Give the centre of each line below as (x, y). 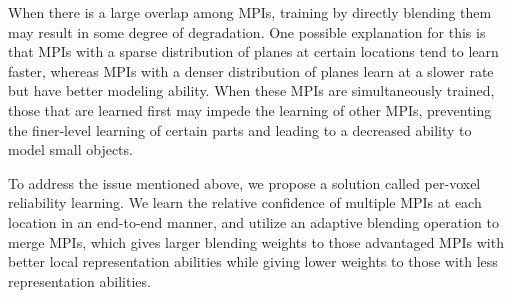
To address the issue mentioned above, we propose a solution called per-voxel (244, 182)
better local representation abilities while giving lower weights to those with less (253, 261)
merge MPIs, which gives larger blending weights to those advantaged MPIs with (256, 241)
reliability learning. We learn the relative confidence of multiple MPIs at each (245, 202)
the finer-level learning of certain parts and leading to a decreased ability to (240, 129)
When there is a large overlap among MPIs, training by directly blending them (250, 12)
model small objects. (70, 149)
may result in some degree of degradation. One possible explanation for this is (247, 31)
